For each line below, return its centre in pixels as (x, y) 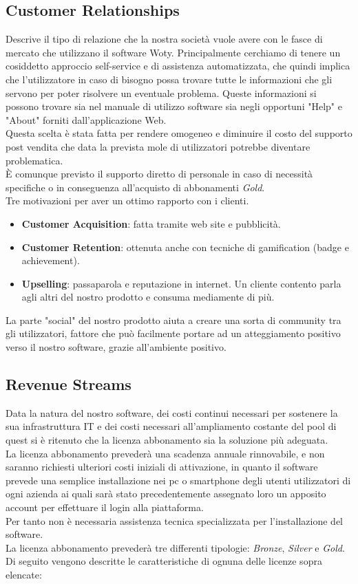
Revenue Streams (69, 384)
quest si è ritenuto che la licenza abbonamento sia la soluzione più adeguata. (167, 440)
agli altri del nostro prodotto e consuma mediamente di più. (148, 297)
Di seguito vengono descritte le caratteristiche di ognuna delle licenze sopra (164, 561)
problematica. (34, 160)
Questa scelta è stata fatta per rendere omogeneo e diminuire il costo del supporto (179, 133)
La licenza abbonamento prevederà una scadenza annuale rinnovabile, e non (165, 453)
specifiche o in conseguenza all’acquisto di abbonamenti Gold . (135, 187)
